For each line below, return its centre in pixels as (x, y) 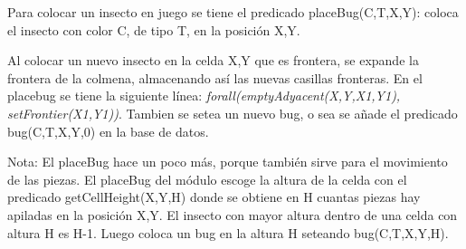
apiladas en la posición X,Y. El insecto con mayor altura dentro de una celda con (233, 214)
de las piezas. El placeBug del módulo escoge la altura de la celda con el (207, 179)
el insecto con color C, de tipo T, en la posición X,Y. (154, 29)
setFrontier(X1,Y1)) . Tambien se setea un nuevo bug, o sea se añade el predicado (233, 113)
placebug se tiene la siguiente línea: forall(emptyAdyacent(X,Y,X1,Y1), (204, 96)
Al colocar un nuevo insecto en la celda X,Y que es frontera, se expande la (213, 60)
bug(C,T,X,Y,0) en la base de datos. (108, 131)
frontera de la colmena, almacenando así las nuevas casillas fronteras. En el (215, 77)
